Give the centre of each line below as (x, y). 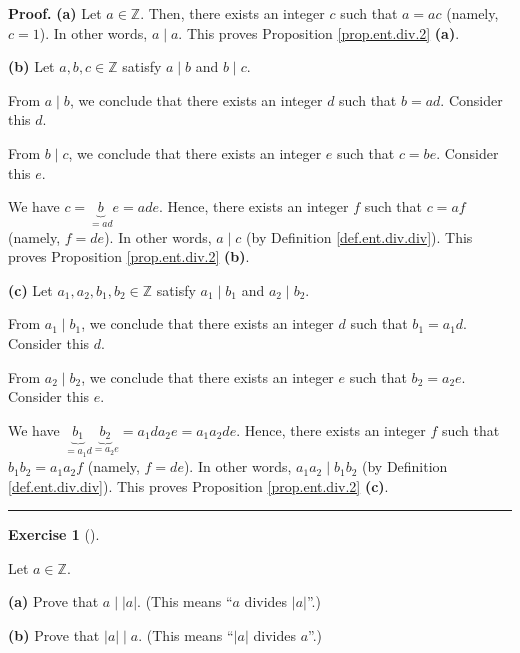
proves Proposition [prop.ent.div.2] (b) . (129, 256)
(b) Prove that (54, 635)
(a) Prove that (53, 601)
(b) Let (31, 66)
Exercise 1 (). (54, 534)
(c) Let (30, 289)
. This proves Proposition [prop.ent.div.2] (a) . (319, 32)
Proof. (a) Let (55, 13)
